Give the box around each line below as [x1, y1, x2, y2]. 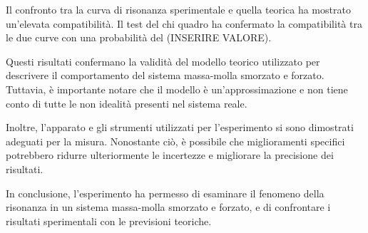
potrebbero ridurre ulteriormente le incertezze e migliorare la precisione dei [6, 147, 334, 162]
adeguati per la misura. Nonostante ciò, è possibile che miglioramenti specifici [6, 133, 345, 148]
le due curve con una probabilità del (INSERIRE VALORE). [6, 30, 272, 45]
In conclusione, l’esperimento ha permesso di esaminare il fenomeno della [6, 185, 324, 200]
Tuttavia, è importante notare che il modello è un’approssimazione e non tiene [6, 81, 348, 96]
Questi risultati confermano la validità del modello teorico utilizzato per [6, 53, 320, 68]
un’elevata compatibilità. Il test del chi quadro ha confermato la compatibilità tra [6, 16, 362, 31]
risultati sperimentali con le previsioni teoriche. [6, 213, 212, 228]
